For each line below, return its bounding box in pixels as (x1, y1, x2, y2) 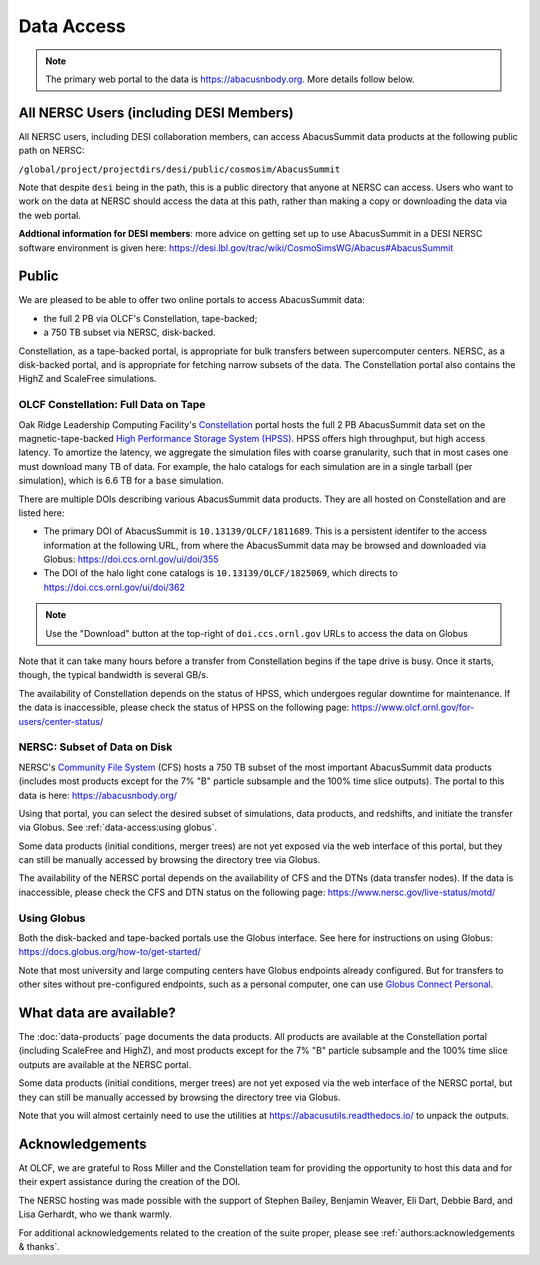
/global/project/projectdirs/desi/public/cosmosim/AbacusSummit (18, 163, 341, 175)
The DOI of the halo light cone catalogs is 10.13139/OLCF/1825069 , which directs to (43, 567, 399, 579)
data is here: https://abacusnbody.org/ (18, 789, 178, 801)
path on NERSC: (18, 145, 85, 157)
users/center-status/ (18, 715, 104, 727)
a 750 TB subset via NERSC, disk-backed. (43, 326, 216, 339)
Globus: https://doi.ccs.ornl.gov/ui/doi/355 (43, 553, 219, 565)
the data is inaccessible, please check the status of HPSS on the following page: (18, 701, 350, 714)
